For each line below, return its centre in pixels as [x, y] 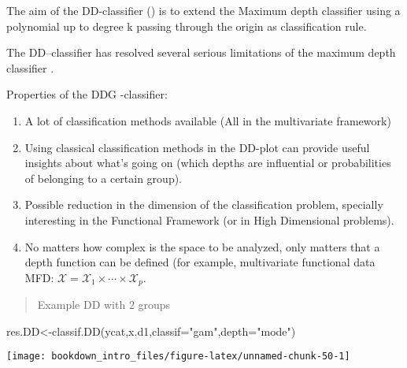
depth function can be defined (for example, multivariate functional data [200, 262]
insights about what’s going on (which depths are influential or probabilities [208, 163]
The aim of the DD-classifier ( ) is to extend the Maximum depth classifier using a [203, 10]
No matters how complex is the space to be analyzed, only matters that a [202, 246]
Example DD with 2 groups [104, 305]
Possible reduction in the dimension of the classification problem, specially [204, 204]
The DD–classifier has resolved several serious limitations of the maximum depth [201, 52]
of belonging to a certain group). [104, 178]
